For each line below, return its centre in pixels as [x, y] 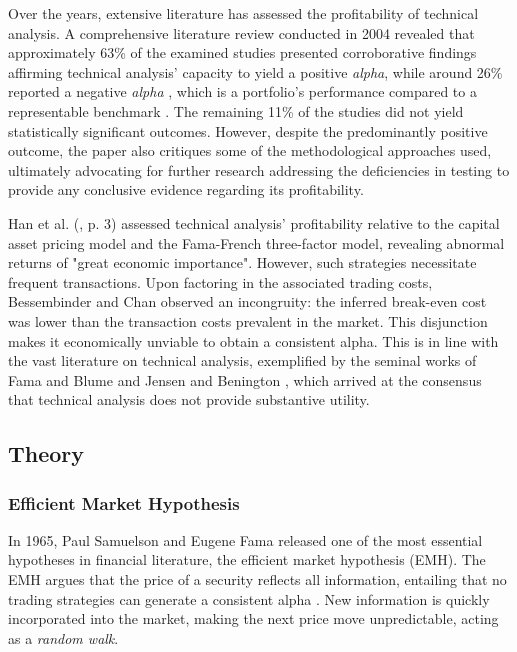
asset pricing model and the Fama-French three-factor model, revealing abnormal [256, 242]
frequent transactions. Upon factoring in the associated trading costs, [220, 281]
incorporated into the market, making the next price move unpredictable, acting [253, 618]
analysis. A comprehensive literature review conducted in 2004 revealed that [241, 32]
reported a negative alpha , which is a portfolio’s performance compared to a [242, 91]
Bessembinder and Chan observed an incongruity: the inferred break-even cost [247, 301]
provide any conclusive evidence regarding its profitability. [186, 189]
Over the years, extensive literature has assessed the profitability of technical [243, 13]
